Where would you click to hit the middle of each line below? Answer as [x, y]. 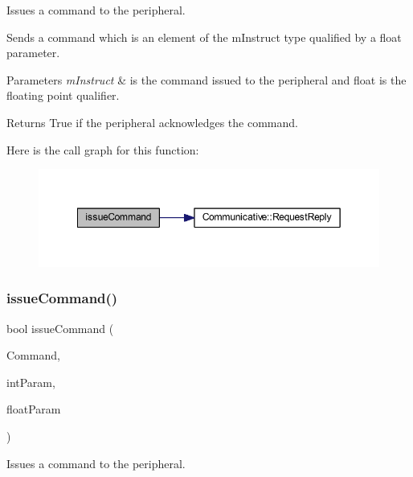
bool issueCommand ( [60, 328]
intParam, [31, 382]
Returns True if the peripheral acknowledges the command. [152, 122]
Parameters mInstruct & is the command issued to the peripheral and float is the [206, 79]
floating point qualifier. [63, 95]
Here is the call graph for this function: [103, 149]
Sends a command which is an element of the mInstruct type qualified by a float [204, 37]
